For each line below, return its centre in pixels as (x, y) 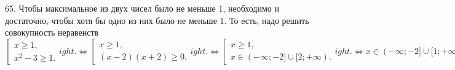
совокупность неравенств (52, 32)
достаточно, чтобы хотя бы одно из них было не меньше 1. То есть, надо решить (157, 20)
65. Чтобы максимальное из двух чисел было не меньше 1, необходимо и (142, 8)
